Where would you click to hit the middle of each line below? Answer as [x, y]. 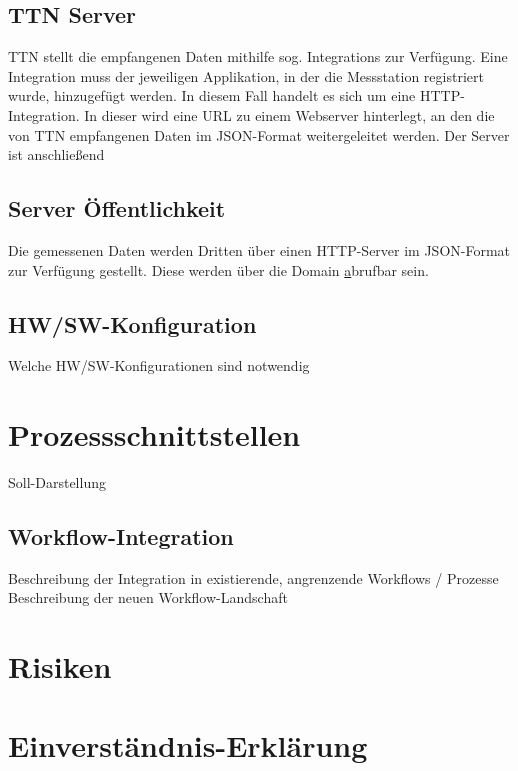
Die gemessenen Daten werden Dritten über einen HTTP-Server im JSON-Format [259, 249]
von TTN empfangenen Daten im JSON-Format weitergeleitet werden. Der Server [259, 134]
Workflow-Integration [121, 536]
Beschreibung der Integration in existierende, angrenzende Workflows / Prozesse [253, 577]
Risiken [60, 666]
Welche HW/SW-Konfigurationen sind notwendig [159, 365]
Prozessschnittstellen [154, 434]
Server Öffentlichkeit [117, 208]
